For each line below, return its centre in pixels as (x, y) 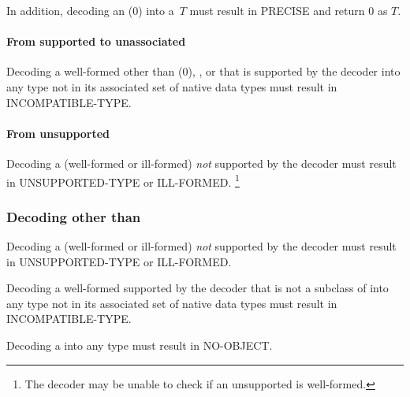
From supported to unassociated (96, 41)
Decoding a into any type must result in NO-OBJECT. (140, 345)
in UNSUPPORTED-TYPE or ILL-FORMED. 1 (123, 180)
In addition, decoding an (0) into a (90, 10)
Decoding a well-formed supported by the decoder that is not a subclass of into (198, 288)
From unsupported (58, 133)
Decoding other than (74, 216)
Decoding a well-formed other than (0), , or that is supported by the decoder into (203, 71)
